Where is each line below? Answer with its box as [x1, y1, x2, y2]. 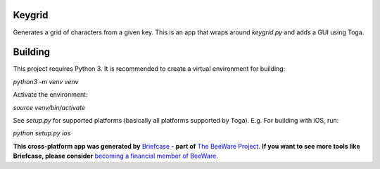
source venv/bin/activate [13, 103, 86, 111]
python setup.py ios [13, 129, 71, 137]
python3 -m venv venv [13, 77, 79, 86]
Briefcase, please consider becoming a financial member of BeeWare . [13, 151, 218, 161]
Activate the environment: [13, 90, 88, 99]
